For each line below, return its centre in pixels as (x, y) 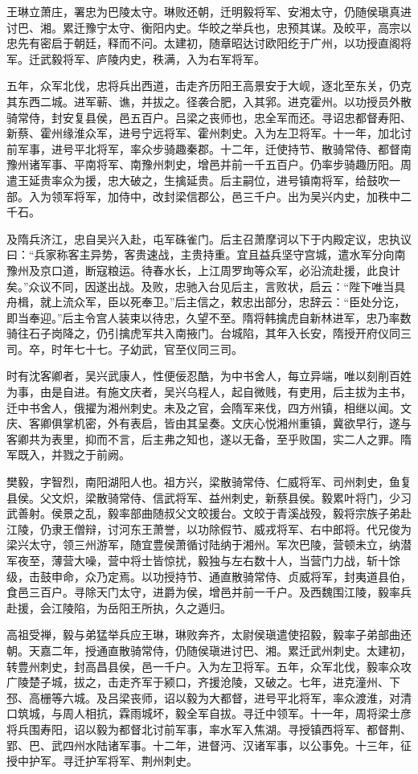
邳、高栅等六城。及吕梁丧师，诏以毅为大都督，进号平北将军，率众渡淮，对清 (209, 697)
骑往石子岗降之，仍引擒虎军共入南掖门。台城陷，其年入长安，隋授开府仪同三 (209, 333)
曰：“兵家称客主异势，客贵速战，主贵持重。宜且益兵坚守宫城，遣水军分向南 (206, 254)
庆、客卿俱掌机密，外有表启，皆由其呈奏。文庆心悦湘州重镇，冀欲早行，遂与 (209, 423)
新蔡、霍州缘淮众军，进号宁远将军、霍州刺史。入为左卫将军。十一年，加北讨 (209, 133)
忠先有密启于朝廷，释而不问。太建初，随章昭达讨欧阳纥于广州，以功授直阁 (203, 43)
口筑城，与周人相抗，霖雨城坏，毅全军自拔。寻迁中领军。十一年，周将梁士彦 (209, 713)
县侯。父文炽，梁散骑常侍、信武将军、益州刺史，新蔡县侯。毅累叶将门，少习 (209, 497)
